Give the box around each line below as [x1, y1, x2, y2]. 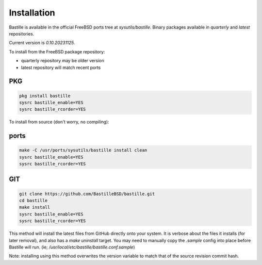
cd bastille [19, 198, 48, 203]
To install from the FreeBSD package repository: [9, 49, 105, 54]
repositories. [9, 31, 34, 36]
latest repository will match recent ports [21, 65, 101, 70]
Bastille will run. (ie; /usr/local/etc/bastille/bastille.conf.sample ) [9, 244, 135, 250]
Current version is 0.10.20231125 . [9, 40, 75, 46]
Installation [9, 7, 55, 18]
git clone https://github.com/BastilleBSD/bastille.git [19, 191, 155, 197]
